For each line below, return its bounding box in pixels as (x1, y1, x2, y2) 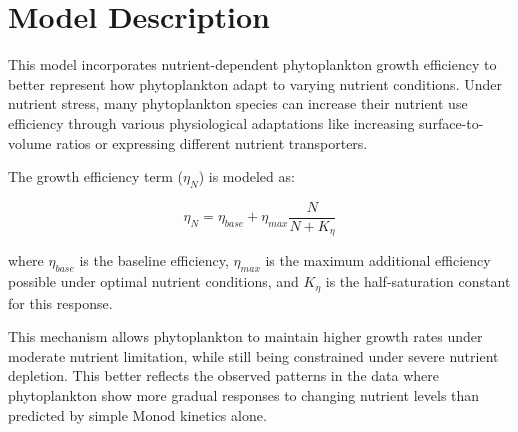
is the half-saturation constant (325, 271, 511, 292)
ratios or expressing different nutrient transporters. (56, 132, 368, 153)
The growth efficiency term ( (8, 166, 184, 187)
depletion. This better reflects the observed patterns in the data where (8, 365, 439, 386)
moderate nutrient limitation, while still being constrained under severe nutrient (8, 345, 499, 366)
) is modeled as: (198, 166, 295, 187)
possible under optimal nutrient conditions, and (8, 271, 299, 292)
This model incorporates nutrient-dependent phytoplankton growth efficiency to (8, 54, 497, 75)
